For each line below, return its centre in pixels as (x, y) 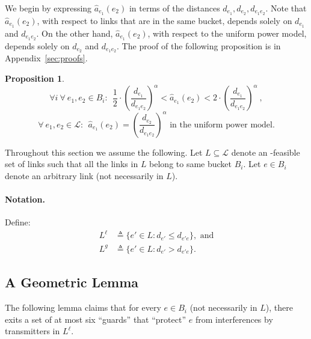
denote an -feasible (266, 152)
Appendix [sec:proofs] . (46, 58)
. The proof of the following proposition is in (199, 45)
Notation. (25, 199)
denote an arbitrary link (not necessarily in (84, 175)
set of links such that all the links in (72, 164)
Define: (18, 222)
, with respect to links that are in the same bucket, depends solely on (165, 20)
